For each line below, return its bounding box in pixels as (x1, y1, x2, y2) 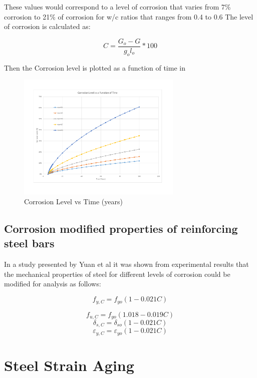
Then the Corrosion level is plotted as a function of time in (4, 62, 185, 73)
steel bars (4, 235, 55, 251)
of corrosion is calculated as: (4, 21, 91, 32)
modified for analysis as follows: (4, 278, 101, 289)
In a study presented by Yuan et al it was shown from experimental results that (4, 259, 249, 269)
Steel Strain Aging (4, 355, 134, 375)
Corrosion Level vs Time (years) (24, 196, 123, 207)
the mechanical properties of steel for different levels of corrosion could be (4, 268, 230, 279)
